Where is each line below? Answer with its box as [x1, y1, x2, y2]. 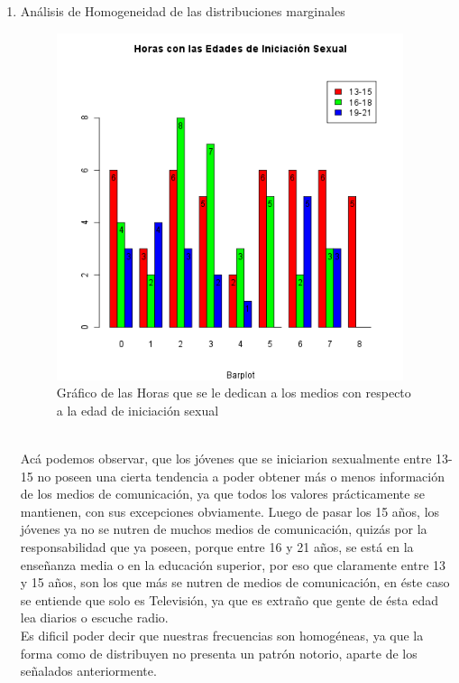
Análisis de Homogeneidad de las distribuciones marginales [20, 2, 345, 20]
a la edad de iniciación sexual [56, 400, 219, 419]
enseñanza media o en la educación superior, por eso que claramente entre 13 [20, 555, 446, 574]
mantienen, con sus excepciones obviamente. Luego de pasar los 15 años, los [20, 501, 440, 520]
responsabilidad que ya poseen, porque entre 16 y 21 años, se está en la [20, 537, 414, 556]
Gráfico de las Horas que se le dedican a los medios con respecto [56, 383, 411, 402]
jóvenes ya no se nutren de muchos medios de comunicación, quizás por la [20, 519, 427, 538]
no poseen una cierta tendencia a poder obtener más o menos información [37, 466, 445, 485]
